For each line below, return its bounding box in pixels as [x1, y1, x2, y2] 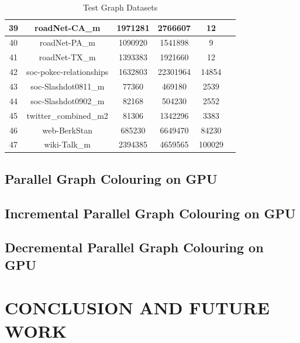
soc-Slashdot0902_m [30, 94, 105, 107]
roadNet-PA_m [39, 36, 95, 49]
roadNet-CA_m [35, 21, 101, 33]
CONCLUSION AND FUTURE [5, 296, 270, 320]
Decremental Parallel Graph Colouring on [5, 238, 264, 256]
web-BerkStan [42, 124, 92, 136]
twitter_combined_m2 [26, 109, 108, 121]
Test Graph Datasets [82, 1, 158, 13]
